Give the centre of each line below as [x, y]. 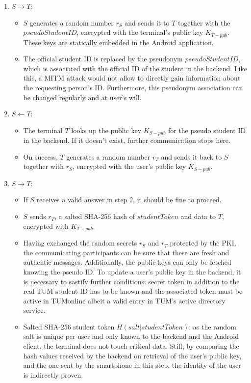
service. [34, 310]
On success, [40, 156]
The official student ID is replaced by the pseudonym [103, 59]
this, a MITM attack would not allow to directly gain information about [132, 78]
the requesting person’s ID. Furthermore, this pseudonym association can [133, 88]
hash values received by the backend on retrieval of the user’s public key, [132, 355]
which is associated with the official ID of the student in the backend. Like [135, 68]
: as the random [213, 326]
